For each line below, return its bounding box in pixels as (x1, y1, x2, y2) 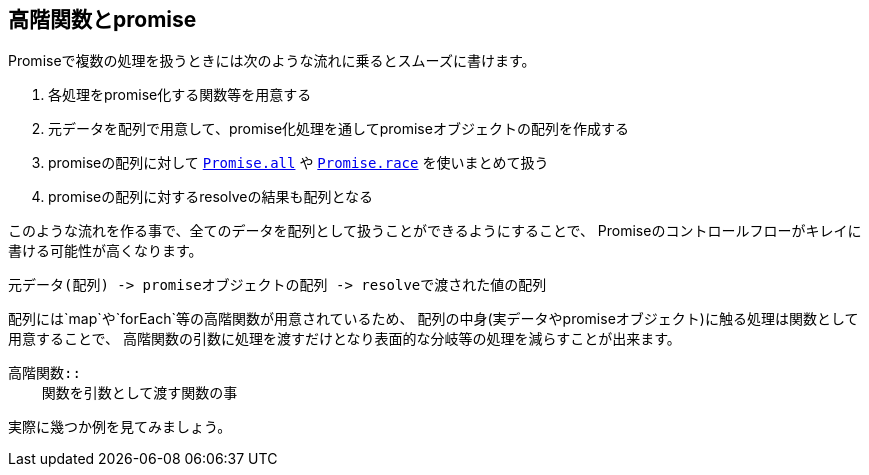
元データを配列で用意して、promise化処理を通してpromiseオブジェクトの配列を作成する (48, 120, 629, 138)
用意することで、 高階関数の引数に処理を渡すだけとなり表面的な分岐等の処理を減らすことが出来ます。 (8, 330, 681, 348)
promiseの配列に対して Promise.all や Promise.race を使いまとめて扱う (48, 154, 549, 172)
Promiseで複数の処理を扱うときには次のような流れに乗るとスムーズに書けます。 (8, 52, 536, 70)
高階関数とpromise (8, 7, 197, 32)
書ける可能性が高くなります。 (8, 242, 203, 260)
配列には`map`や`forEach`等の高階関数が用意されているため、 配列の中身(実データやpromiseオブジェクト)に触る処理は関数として (8, 310, 859, 328)
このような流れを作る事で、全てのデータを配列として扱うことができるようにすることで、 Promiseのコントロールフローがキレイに (8, 222, 862, 240)
